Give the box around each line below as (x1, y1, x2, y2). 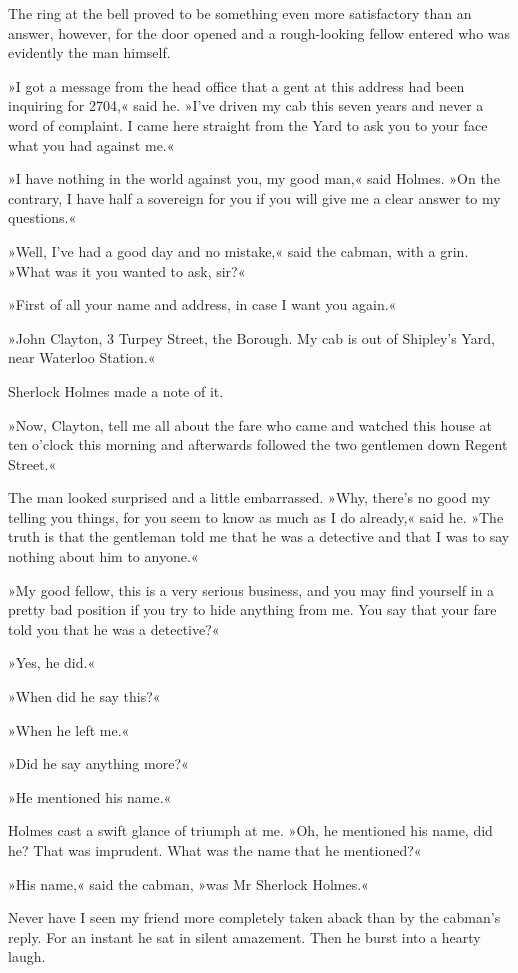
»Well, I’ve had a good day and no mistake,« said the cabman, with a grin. (8, 240, 469, 261)
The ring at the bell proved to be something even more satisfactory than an (8, 3, 472, 23)
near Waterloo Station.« (8, 347, 156, 368)
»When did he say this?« (8, 686, 161, 707)
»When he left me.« (8, 719, 130, 740)
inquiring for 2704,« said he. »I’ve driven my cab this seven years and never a (8, 95, 484, 116)
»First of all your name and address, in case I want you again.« (8, 294, 397, 315)
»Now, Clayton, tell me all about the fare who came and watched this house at (8, 414, 492, 435)
